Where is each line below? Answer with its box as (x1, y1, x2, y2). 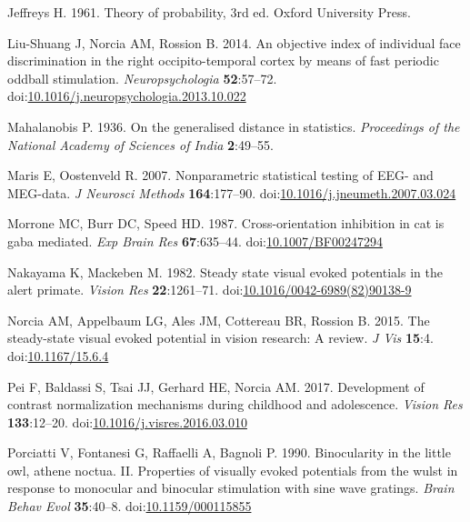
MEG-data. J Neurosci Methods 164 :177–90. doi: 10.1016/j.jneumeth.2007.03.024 (7, 183, 456, 202)
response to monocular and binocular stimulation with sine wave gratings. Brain (7, 478, 455, 497)
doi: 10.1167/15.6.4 (7, 346, 109, 365)
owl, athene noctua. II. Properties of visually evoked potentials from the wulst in (7, 460, 458, 479)
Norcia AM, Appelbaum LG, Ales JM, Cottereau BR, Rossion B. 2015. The (7, 310, 430, 329)
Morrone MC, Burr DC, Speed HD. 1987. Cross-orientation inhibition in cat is (7, 214, 445, 233)
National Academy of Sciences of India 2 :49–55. (7, 135, 274, 154)
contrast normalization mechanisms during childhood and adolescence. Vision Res (7, 395, 463, 414)
